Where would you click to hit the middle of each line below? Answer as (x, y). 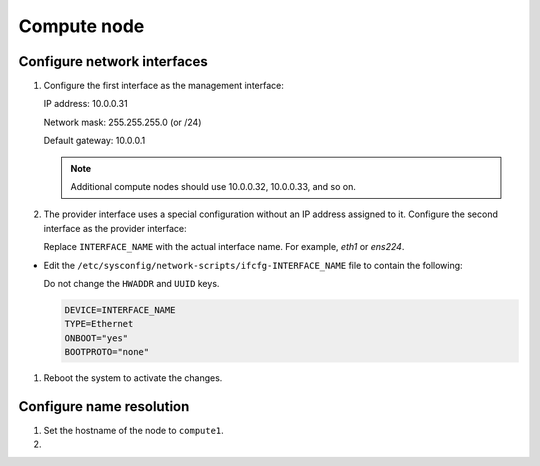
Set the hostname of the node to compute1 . (133, 431)
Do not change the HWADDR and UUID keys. (131, 283)
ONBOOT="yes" (96, 338)
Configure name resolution (104, 406)
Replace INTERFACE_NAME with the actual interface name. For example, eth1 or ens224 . (224, 247)
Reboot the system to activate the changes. (133, 378)
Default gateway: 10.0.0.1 (94, 141)
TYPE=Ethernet (99, 324)
